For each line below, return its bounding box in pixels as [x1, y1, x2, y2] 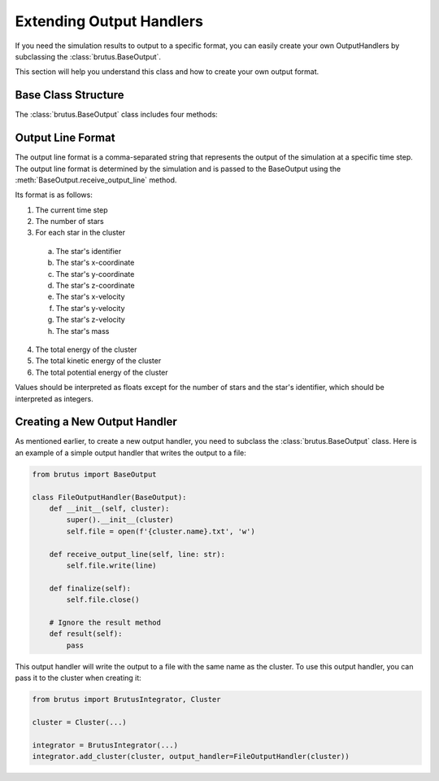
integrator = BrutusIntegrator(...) [32, 740, 179, 749]
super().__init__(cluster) [66, 516, 174, 524]
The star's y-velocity [55, 303, 125, 313]
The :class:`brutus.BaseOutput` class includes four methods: [15, 110, 219, 120]
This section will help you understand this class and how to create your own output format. [15, 67, 319, 77]
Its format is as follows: [15, 190, 93, 200]
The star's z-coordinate [55, 281, 135, 291]
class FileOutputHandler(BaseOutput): [32, 493, 187, 502]
